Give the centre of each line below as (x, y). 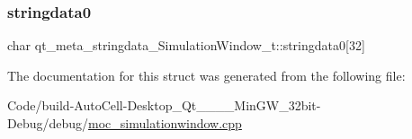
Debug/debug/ (48, 123)
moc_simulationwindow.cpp (165, 123)
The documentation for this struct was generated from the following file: (206, 75)
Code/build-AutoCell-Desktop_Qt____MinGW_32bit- (164, 105)
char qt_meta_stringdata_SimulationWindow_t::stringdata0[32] (186, 45)
